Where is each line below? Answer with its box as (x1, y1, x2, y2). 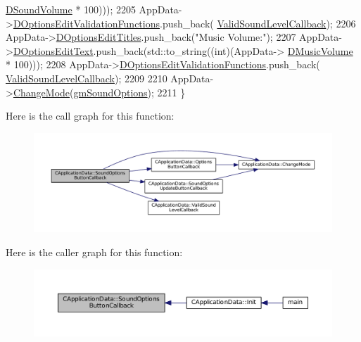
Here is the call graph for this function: (6, 108, 175, 123)
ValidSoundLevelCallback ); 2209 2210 (6, 70, 167, 85)
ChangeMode (13, 84, 70, 99)
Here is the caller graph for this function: (6, 244, 183, 259)
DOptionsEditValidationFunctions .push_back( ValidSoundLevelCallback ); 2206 (13, 15, 356, 30)
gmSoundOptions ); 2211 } (73, 84, 186, 99)
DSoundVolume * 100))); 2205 (6, 2, 136, 16)
